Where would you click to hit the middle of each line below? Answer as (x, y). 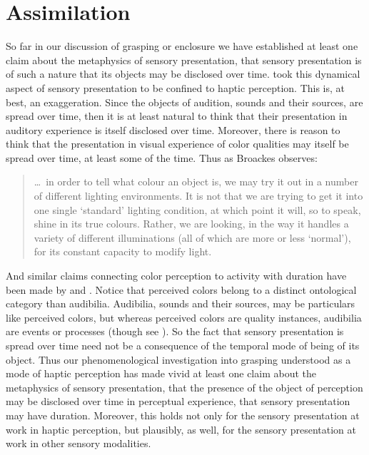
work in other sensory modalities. (79, 443)
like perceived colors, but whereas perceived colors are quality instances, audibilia (184, 317)
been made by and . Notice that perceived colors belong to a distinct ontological (181, 289)
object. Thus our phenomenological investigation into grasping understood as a (178, 359)
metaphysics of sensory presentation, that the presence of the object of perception (184, 387)
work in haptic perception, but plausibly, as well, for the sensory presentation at (181, 429)
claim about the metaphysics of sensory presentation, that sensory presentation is (184, 60)
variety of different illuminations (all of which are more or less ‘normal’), (192, 237)
